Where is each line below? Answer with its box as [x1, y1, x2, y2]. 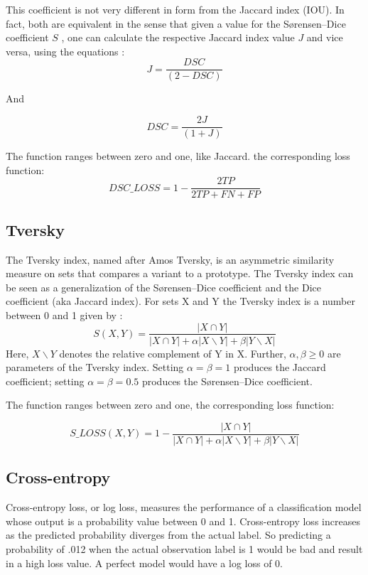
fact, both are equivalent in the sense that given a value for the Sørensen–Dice [6, 16, 346, 31]
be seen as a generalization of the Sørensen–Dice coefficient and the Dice [6, 279, 321, 294]
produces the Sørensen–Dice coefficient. [141, 373, 313, 388]
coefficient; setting [6, 373, 85, 388]
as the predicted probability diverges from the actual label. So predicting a [6, 527, 331, 542]
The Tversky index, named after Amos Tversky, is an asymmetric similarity [6, 252, 335, 267]
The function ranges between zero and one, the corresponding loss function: [6, 397, 335, 412]
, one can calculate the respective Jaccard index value [61, 30, 295, 45]
